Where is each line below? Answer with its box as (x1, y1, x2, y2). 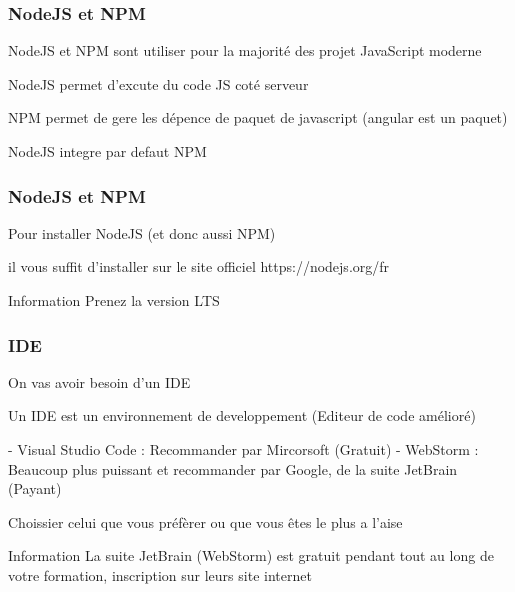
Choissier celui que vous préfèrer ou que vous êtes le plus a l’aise (8, 511, 403, 532)
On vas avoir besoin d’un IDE (8, 371, 191, 392)
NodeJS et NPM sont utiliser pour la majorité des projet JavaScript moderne (8, 40, 482, 61)
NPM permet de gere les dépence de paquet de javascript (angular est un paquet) (8, 107, 508, 128)
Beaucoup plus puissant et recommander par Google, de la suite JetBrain (8, 458, 458, 479)
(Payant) (8, 478, 62, 499)
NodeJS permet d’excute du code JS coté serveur (8, 73, 309, 94)
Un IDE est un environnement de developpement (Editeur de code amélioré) (8, 405, 476, 426)
